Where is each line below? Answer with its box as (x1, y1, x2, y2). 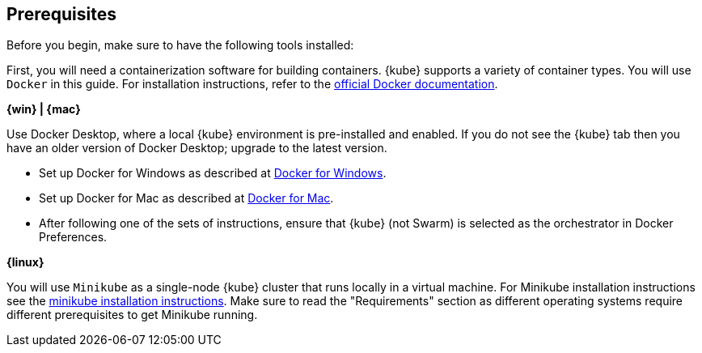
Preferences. (39, 230, 108, 245)
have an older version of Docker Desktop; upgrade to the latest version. (6, 141, 387, 155)
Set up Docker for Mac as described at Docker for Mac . (39, 191, 334, 206)
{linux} (6, 255, 44, 270)
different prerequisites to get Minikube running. (6, 308, 258, 322)
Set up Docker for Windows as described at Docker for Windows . (39, 166, 387, 181)
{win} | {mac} (6, 102, 81, 117)
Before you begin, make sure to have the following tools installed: (6, 38, 354, 53)
